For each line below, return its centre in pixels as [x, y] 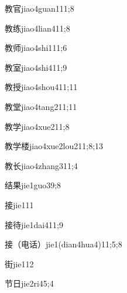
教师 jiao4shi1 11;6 [36, 48]
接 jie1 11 [19, 204]
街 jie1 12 [19, 263]
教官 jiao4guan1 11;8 [40, 8]
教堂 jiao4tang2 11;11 [41, 106]
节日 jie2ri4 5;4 [29, 283]
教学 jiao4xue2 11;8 [37, 126]
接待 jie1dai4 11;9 [34, 224]
